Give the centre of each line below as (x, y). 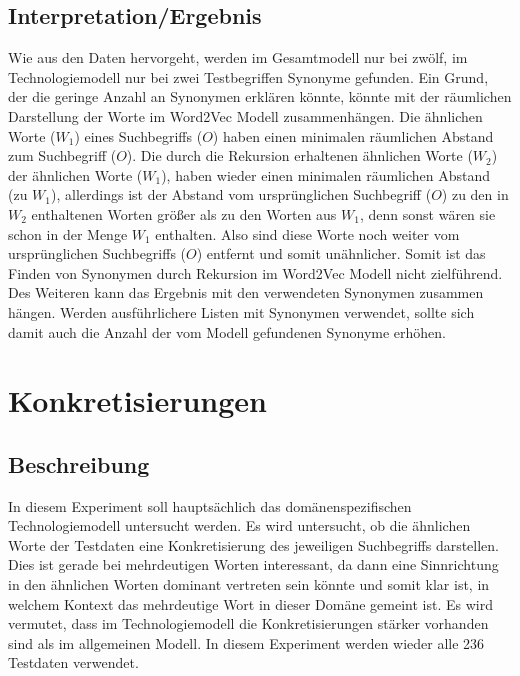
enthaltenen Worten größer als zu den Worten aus (184, 213)
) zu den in (475, 194)
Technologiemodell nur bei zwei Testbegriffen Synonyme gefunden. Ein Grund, (248, 76)
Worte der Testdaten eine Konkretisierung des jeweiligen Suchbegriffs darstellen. (254, 544)
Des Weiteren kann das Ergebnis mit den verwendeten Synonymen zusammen (246, 292)
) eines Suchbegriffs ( (138, 135)
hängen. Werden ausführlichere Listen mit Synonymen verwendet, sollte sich (241, 311)
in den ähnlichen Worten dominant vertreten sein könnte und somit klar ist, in (249, 584)
